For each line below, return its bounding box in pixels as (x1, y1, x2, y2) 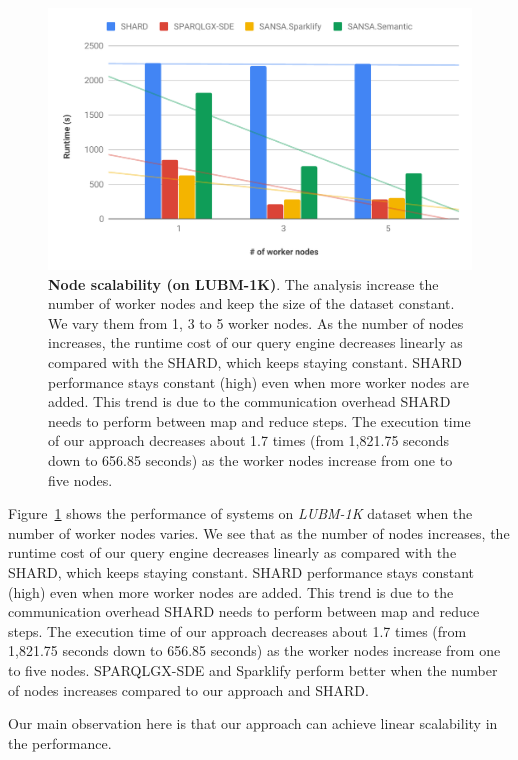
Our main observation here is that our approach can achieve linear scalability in (8, 713, 498, 734)
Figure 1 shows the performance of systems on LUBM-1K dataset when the (8, 503, 473, 524)
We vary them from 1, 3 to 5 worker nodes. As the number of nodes (48, 312, 464, 333)
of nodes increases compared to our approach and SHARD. (8, 679, 369, 700)
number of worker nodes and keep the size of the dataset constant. (48, 293, 455, 314)
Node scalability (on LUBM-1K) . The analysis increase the (48, 273, 439, 294)
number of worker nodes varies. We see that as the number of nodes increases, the (8, 522, 510, 543)
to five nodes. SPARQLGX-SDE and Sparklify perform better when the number (8, 659, 498, 680)
